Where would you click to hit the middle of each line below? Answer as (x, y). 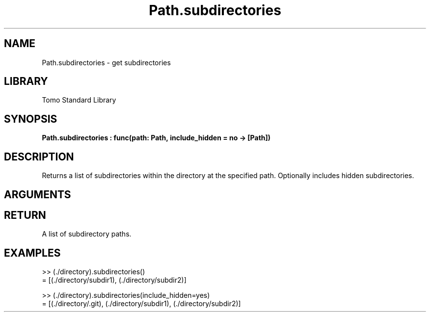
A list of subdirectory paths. (87, 234)
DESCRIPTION (39, 157)
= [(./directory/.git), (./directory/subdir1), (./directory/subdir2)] (141, 304)
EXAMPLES (32, 253)
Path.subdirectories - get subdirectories (106, 62)
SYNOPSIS (31, 119)
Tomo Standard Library (79, 100)
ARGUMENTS (38, 194)
